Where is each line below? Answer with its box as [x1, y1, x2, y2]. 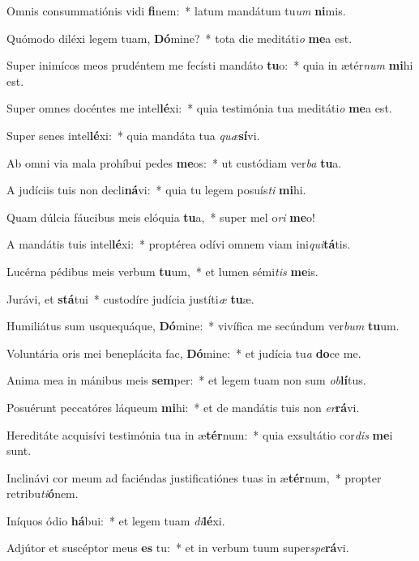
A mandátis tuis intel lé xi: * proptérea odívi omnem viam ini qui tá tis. [6, 236, 351, 253]
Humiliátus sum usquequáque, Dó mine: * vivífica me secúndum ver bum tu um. [6, 317, 400, 334]
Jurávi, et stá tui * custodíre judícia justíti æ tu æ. [6, 290, 254, 307]
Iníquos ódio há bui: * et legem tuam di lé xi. [6, 512, 225, 529]
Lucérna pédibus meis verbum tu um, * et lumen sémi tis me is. [6, 262, 319, 279]
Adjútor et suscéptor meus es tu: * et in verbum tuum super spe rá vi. [6, 539, 349, 556]
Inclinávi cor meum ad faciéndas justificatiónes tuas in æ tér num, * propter [6, 469, 382, 486]
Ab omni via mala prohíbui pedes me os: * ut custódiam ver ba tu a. [6, 154, 342, 171]
